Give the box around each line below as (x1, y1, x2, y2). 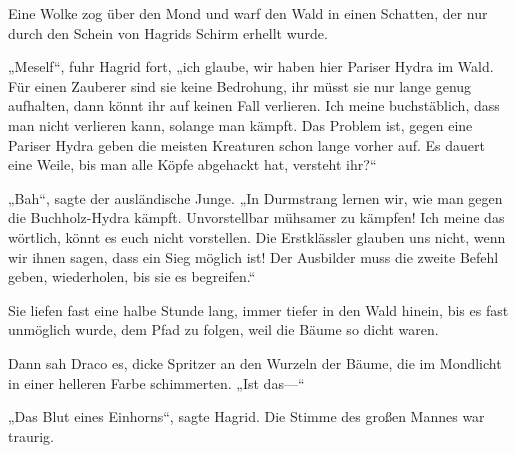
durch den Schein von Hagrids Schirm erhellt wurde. (8, 22, 328, 43)
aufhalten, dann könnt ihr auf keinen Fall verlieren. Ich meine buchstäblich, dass (8, 95, 500, 116)
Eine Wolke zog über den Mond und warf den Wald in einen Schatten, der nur (8, 3, 488, 23)
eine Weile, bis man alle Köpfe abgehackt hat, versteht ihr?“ (8, 154, 377, 175)
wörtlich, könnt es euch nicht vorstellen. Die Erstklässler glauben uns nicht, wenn (8, 226, 506, 247)
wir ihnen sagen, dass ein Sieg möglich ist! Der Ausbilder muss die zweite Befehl (8, 246, 499, 267)
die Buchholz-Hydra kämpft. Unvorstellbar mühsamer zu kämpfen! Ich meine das (8, 207, 505, 228)
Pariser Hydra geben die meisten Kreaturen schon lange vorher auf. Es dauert (8, 134, 486, 155)
